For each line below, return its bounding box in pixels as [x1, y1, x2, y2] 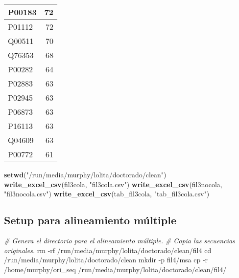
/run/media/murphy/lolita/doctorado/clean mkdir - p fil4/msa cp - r [4, 255, 208, 265]
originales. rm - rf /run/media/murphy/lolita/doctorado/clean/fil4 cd [4, 245, 212, 255]
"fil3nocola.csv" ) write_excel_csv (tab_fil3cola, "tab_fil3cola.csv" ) [4, 189, 210, 199]
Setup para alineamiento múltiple [4, 213, 176, 228]
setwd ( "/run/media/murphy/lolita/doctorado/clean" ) [4, 170, 167, 179]
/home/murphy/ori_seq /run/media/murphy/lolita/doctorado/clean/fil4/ [4, 264, 227, 274]
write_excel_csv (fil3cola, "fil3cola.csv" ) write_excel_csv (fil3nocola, [4, 179, 222, 189]
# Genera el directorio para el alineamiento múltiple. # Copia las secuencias [4, 235, 235, 245]
